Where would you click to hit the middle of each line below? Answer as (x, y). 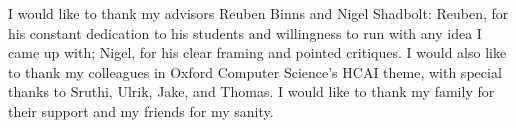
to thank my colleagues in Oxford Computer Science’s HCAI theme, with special (255, 71)
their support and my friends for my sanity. (141, 110)
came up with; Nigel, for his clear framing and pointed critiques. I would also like (257, 52)
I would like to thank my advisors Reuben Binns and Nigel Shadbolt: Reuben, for (258, 13)
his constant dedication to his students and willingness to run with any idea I (245, 32)
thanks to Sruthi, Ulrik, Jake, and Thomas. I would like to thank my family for (251, 91)
